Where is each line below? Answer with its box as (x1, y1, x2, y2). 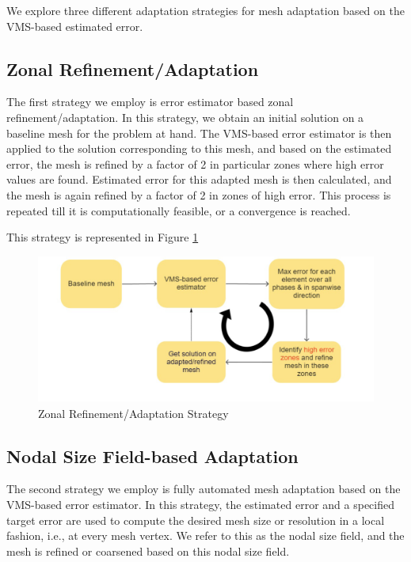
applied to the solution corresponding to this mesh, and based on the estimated (6, 140, 392, 157)
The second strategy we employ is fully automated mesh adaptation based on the (6, 480, 401, 497)
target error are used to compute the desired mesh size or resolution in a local (6, 511, 385, 528)
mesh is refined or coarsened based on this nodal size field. (6, 542, 290, 559)
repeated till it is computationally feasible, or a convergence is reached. (6, 202, 351, 218)
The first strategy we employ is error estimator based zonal (6, 93, 294, 110)
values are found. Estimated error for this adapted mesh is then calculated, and (6, 171, 392, 188)
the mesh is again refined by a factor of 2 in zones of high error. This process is (6, 186, 391, 203)
